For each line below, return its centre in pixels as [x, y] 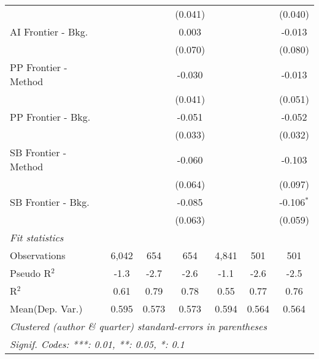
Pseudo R [31, 273]
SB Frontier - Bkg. [50, 202]
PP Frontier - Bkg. [50, 117]
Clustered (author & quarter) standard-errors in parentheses [138, 326]
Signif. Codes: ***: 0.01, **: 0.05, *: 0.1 [97, 344]
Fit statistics [37, 237]
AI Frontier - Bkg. [49, 32]
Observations [38, 255]
